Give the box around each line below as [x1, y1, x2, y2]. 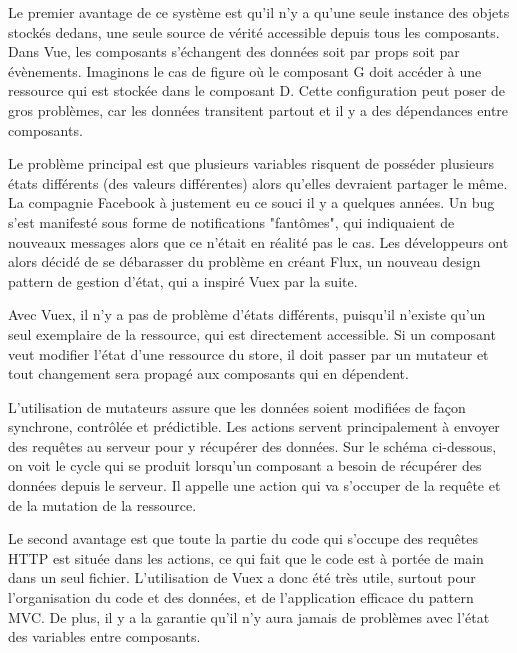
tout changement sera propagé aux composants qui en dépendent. [8, 363, 409, 384]
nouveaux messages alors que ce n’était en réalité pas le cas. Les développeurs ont [8, 231, 509, 252]
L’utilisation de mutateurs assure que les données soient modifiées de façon [8, 396, 466, 417]
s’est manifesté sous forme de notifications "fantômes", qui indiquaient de [8, 211, 455, 232]
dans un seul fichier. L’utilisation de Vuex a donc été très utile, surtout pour [8, 567, 476, 588]
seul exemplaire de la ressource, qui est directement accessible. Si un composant [8, 323, 496, 344]
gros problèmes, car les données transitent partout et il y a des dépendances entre [8, 99, 509, 120]
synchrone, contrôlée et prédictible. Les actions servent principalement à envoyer [8, 416, 500, 437]
